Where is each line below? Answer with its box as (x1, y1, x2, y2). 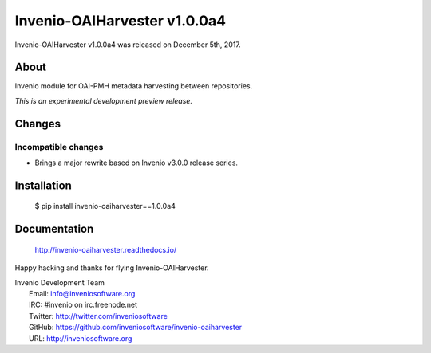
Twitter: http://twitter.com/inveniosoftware (29, 311, 168, 320)
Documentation (14, 222, 94, 236)
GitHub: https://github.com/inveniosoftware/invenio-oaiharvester (29, 323, 243, 332)
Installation (14, 178, 72, 192)
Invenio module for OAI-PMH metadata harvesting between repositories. (14, 81, 253, 91)
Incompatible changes (14, 141, 104, 152)
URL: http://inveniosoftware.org (29, 333, 132, 343)
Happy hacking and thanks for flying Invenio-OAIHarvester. (14, 263, 209, 273)
